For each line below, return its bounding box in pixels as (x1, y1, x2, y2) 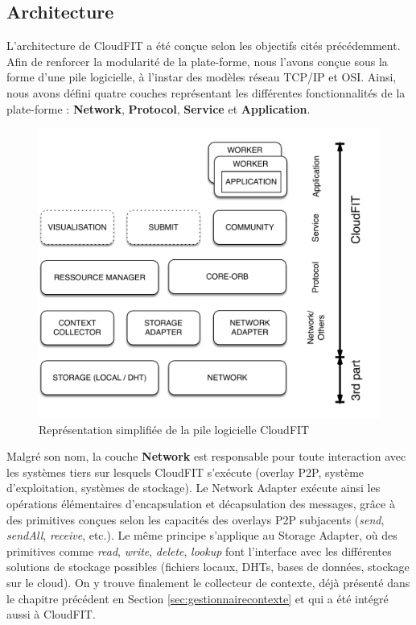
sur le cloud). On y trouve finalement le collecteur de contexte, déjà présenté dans (6, 573, 410, 590)
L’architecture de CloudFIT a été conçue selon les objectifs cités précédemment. (6, 37, 401, 54)
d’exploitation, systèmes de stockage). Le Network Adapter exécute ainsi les (6, 479, 381, 496)
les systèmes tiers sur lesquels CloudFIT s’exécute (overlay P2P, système (6, 463, 365, 480)
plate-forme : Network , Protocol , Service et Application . (6, 100, 311, 117)
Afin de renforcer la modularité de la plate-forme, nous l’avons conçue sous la (6, 52, 388, 69)
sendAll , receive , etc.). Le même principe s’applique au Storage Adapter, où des (6, 527, 397, 544)
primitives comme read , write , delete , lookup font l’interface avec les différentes (6, 542, 392, 559)
